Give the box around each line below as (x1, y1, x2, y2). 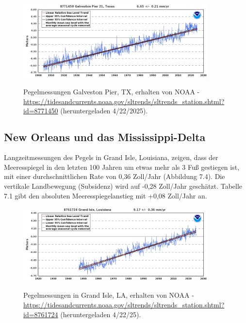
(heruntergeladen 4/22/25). (60, 309, 141, 319)
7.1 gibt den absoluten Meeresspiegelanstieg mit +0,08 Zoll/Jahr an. (4, 190, 207, 200)
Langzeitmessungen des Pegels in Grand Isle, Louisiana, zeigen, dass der (4, 152, 218, 162)
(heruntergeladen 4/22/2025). (60, 106, 148, 116)
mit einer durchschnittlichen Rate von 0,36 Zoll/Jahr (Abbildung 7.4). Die (4, 171, 225, 181)
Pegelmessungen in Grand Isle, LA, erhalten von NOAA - (23, 290, 194, 300)
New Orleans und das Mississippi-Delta (4, 129, 206, 144)
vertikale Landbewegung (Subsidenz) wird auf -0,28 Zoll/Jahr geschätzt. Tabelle (4, 180, 243, 191)
